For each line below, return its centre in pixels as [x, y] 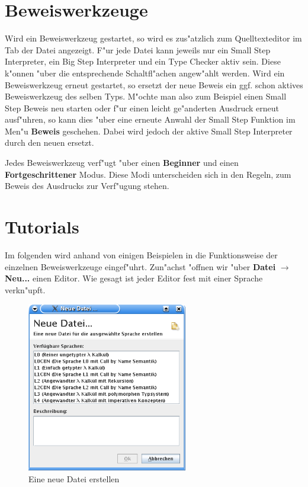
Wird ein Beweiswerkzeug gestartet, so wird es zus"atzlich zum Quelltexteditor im [153, 38]
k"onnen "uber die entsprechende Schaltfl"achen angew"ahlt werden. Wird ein [145, 73]
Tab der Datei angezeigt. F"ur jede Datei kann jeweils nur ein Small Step [138, 49]
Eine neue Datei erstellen [74, 478]
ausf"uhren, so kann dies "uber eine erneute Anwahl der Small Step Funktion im [150, 119]
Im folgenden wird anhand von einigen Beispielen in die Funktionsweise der [141, 254]
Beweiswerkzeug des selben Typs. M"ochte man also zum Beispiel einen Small [146, 96]
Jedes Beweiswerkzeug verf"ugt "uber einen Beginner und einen [122, 163]
